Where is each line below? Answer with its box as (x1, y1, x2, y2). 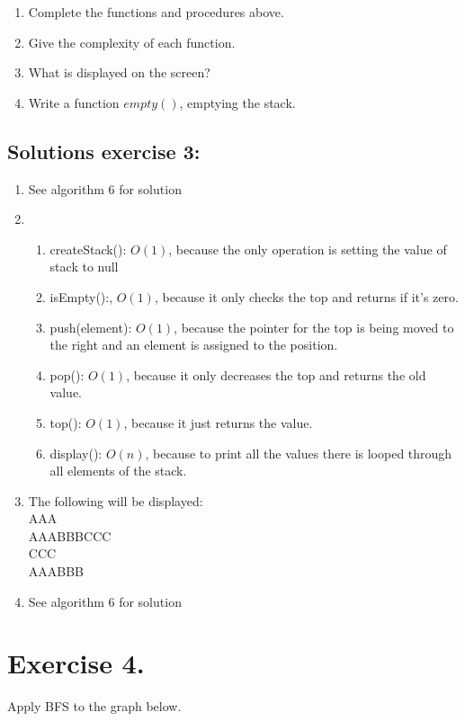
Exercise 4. (7, 645, 145, 681)
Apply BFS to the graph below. (7, 697, 182, 716)
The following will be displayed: (28, 491, 203, 510)
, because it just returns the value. (123, 413, 313, 432)
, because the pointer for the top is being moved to (174, 317, 454, 336)
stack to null (49, 257, 119, 276)
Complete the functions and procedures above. (28, 3, 284, 21)
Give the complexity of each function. (28, 32, 236, 51)
